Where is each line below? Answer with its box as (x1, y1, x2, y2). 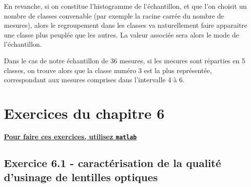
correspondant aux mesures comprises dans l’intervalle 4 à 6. (4, 75, 185, 85)
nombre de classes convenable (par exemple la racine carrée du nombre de (4, 10, 224, 20)
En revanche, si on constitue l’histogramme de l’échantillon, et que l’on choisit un (4, 1, 247, 11)
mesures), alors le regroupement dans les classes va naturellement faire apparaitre (4, 20, 248, 30)
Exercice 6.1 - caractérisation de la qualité (4, 155, 221, 170)
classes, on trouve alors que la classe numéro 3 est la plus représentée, (4, 65, 212, 75)
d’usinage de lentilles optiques (4, 169, 158, 185)
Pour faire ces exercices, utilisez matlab (4, 131, 137, 141)
